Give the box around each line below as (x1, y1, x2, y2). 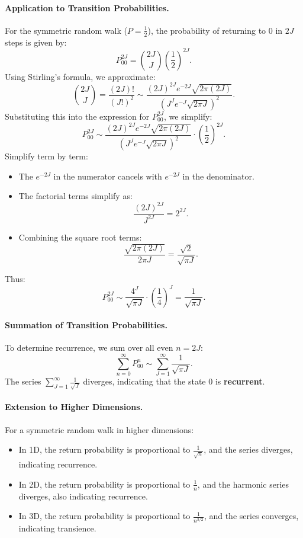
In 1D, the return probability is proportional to (18, 443, 191, 456)
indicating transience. (18, 522, 96, 534)
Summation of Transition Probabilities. (5, 319, 167, 331)
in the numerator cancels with (53, 169, 162, 182)
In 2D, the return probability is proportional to (18, 478, 191, 490)
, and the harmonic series (197, 478, 289, 490)
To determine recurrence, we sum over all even (5, 341, 173, 354)
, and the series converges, (204, 510, 299, 522)
